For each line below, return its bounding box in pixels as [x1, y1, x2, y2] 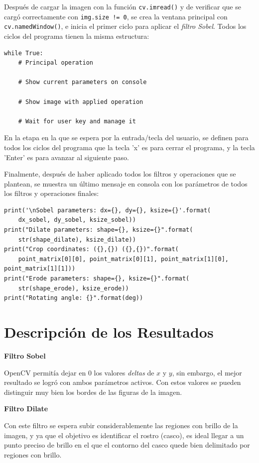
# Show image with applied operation [18, 98, 143, 105]
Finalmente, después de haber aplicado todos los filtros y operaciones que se [4, 169, 236, 179]
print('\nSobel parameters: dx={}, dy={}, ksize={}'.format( [4, 206, 211, 214]
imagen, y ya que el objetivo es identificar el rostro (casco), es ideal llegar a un [4, 430, 244, 440]
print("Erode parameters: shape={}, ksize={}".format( [4, 275, 190, 282]
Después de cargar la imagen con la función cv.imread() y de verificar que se [4, 1, 241, 11]
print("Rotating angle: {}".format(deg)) [4, 294, 143, 302]
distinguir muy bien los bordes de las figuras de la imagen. [4, 386, 182, 397]
